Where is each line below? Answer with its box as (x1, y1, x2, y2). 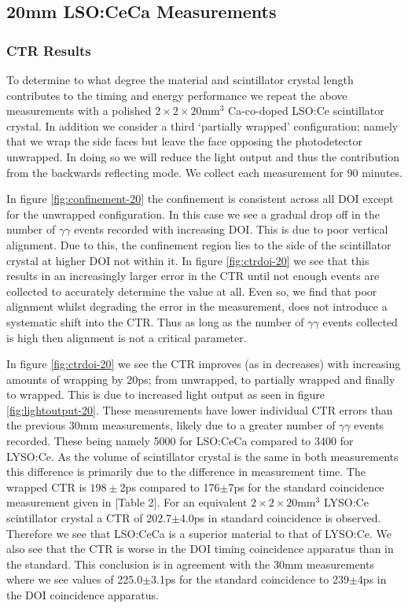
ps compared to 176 (125, 478, 220, 495)
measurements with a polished (6, 102, 152, 119)
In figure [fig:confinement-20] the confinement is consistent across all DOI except (6, 190, 394, 207)
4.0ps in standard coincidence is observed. (179, 510, 381, 526)
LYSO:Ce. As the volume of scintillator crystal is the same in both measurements (6, 448, 399, 464)
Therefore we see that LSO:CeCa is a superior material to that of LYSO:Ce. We (6, 525, 391, 541)
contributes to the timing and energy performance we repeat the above (6, 87, 347, 103)
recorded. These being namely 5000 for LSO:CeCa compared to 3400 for (6, 433, 354, 449)
